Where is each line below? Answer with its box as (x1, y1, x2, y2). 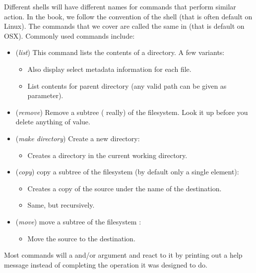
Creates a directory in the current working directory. (27, 150, 188, 160)
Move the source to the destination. (27, 233, 135, 243)
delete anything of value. (15, 116, 90, 127)
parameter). (27, 90, 64, 101)
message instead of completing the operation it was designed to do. (4, 259, 207, 270)
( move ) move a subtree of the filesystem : (15, 216, 141, 226)
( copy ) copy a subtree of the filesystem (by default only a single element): (15, 166, 239, 177)
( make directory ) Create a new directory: (15, 133, 140, 143)
